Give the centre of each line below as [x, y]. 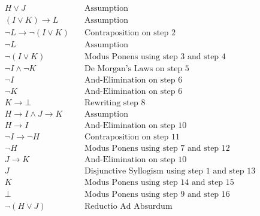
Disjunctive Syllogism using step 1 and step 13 [170, 171]
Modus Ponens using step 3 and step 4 [155, 57]
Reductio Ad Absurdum [129, 206]
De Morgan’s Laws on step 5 [137, 69]
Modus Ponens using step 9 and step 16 [157, 194]
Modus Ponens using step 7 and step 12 [157, 149]
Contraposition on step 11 [132, 137]
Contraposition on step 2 [130, 33]
